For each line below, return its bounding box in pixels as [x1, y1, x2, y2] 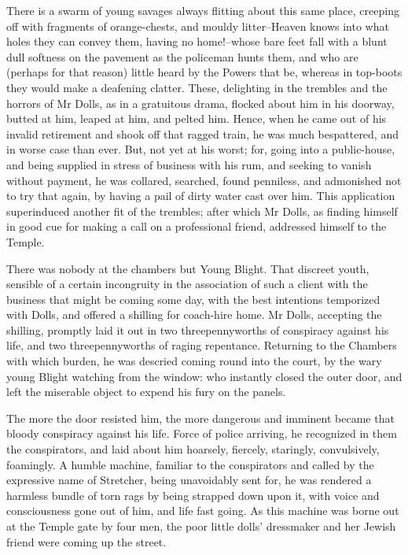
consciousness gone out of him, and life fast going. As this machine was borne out [6, 502, 399, 519]
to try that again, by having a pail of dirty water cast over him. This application [6, 187, 395, 204]
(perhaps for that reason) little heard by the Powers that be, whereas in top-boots [6, 64, 402, 80]
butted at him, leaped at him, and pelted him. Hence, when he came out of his [6, 110, 387, 127]
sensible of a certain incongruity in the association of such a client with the [6, 276, 368, 292]
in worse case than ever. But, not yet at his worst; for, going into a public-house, [6, 141, 395, 157]
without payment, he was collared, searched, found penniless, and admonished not [6, 172, 402, 188]
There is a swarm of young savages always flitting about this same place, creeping [6, 2, 399, 18]
